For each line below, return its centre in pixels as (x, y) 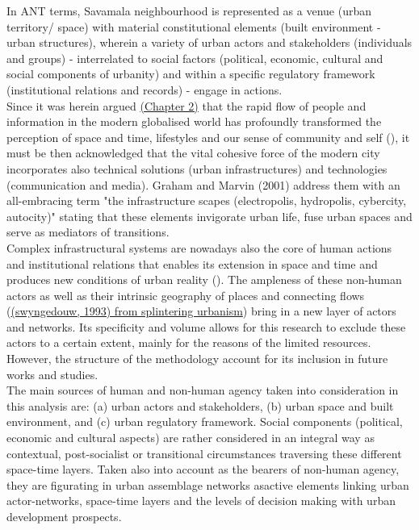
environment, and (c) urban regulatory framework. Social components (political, (205, 421)
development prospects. (64, 516)
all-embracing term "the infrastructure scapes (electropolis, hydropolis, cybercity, (207, 200)
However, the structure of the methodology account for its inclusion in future (197, 359)
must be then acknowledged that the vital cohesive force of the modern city (193, 153)
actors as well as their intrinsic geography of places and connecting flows (186, 295)
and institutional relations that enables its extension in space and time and (192, 263)
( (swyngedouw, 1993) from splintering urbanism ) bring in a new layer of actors (201, 311)
